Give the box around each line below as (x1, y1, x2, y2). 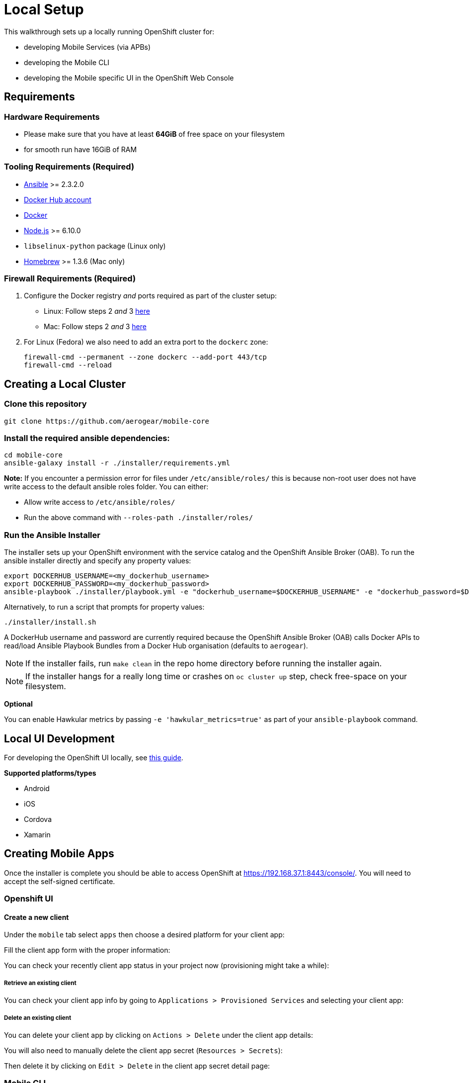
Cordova (24, 815, 52, 824)
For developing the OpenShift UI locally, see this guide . (4, 753, 183, 762)
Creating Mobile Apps (4, 847, 114, 860)
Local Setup (4, 1, 84, 18)
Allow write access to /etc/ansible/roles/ (24, 498, 175, 507)
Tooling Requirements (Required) (4, 162, 135, 172)
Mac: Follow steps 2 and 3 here (44, 322, 147, 331)
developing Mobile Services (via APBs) (24, 42, 151, 51)
